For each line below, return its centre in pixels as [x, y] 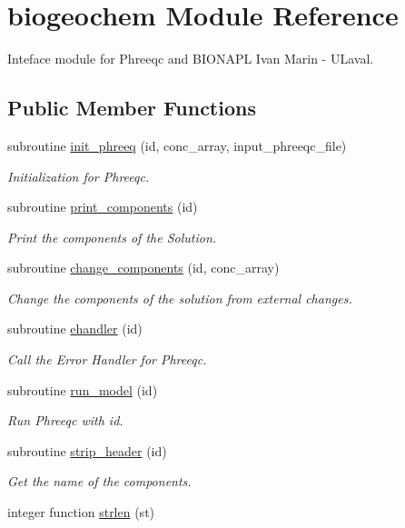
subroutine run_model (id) [83, 389]
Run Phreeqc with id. [65, 420]
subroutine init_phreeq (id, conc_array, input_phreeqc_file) [177, 145]
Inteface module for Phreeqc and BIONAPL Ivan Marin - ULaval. [191, 59]
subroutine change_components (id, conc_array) [143, 268]
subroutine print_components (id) [103, 207]
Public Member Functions [132, 108]
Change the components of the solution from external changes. [180, 298]
